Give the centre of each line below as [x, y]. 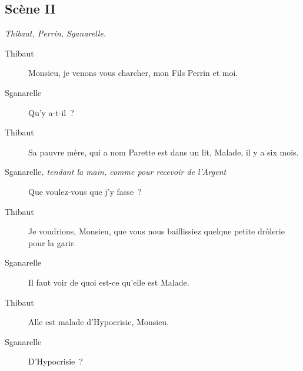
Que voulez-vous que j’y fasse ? [85, 191]
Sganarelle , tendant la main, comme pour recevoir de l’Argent [116, 172]
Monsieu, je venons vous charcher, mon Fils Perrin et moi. [133, 73]
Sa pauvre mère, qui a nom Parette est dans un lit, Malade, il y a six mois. [164, 152]
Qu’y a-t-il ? [51, 112]
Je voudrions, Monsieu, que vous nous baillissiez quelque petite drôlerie [157, 231]
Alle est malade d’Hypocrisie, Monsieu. [99, 322]
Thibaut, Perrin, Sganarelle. [56, 33]
